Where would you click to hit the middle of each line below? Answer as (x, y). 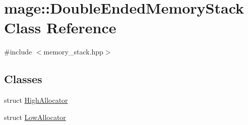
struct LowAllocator (35, 117)
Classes (23, 79)
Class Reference (60, 27)
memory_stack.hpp (73, 52)
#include (18, 52)
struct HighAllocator (36, 100)
